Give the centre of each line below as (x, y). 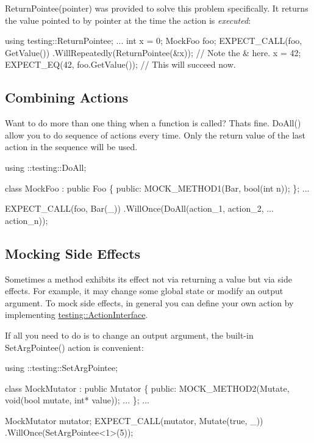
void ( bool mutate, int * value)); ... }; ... (77, 400)
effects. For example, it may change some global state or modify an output (144, 291)
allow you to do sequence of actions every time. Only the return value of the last (155, 135)
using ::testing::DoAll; (46, 167)
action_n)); (27, 220)
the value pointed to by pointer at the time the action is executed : (128, 20)
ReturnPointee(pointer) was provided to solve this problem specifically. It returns (157, 8)
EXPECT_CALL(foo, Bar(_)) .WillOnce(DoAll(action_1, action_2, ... (139, 208)
